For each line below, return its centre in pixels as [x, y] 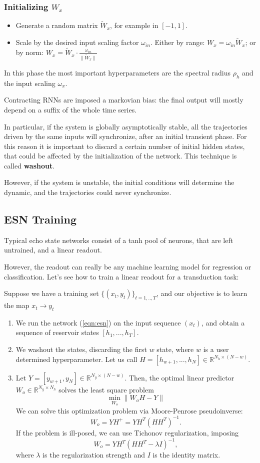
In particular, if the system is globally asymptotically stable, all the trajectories [126, 126]
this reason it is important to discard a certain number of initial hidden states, [124, 146]
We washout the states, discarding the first [81, 349]
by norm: [30, 52]
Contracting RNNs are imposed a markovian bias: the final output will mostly [124, 100]
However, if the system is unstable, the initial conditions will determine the [119, 182]
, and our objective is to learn [202, 293]
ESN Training [40, 219]
